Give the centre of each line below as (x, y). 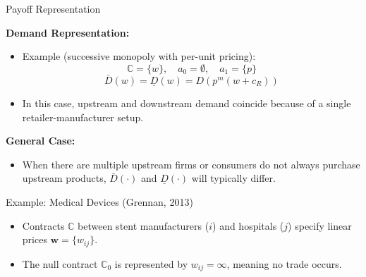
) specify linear (320, 225)
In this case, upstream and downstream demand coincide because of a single (187, 103)
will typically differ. (233, 178)
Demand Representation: (68, 32)
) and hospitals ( (248, 225)
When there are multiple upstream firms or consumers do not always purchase (191, 164)
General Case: (41, 141)
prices (35, 239)
